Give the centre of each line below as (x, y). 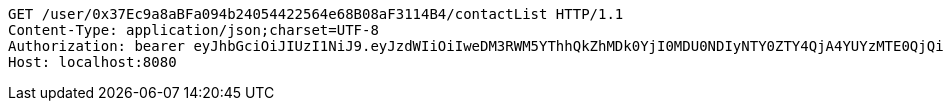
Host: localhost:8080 (92, 62)
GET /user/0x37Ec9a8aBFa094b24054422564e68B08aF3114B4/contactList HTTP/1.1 (316, 14)
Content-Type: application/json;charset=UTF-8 (193, 30)
